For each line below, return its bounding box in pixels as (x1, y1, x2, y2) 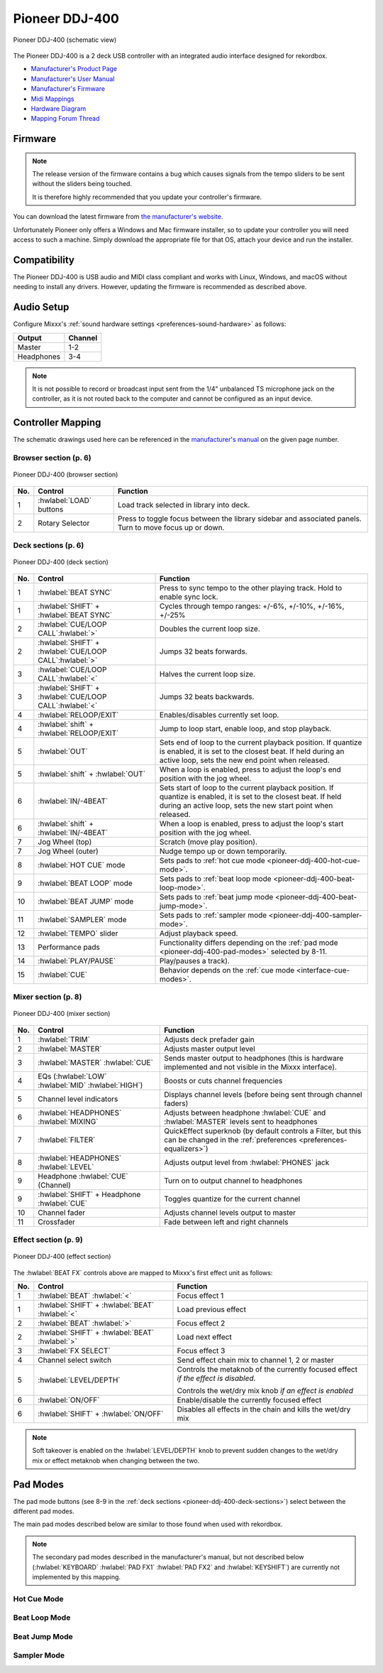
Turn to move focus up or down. (117, 522, 225, 532)
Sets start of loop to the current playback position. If (160, 782, 334, 792)
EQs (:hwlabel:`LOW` (38, 1071, 107, 1081)
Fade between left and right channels (164, 1217, 289, 1227)
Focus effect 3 (177, 1346, 226, 1355)
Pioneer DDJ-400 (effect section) (13, 1252, 111, 1261)
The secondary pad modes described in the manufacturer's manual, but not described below (32, 1553, 304, 1561)
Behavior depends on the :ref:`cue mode (160, 965, 295, 975)
